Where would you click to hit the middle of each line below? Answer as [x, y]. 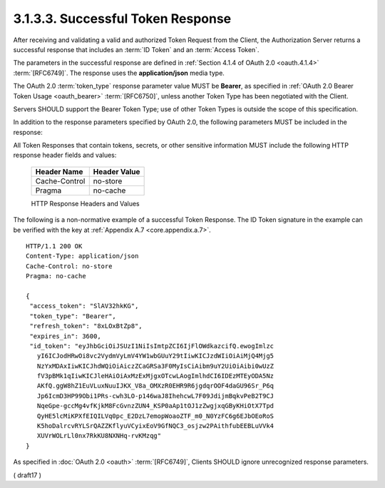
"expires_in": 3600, [65, 336]
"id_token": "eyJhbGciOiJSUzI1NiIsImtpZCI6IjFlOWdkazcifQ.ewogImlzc [152, 346]
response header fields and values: [65, 155]
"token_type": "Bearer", [73, 316]
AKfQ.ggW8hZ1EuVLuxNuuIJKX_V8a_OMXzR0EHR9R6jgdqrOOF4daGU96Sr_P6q [155, 386]
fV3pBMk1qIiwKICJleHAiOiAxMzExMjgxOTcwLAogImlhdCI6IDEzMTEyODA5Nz [155, 376]
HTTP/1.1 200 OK [54, 246]
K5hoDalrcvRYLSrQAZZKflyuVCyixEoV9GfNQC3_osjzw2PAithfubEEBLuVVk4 [155, 426]
